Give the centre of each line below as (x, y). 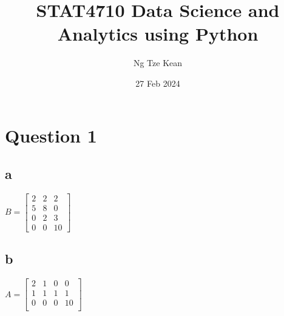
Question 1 (51, 135)
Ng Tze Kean (158, 63)
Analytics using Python (158, 34)
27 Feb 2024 (158, 83)
